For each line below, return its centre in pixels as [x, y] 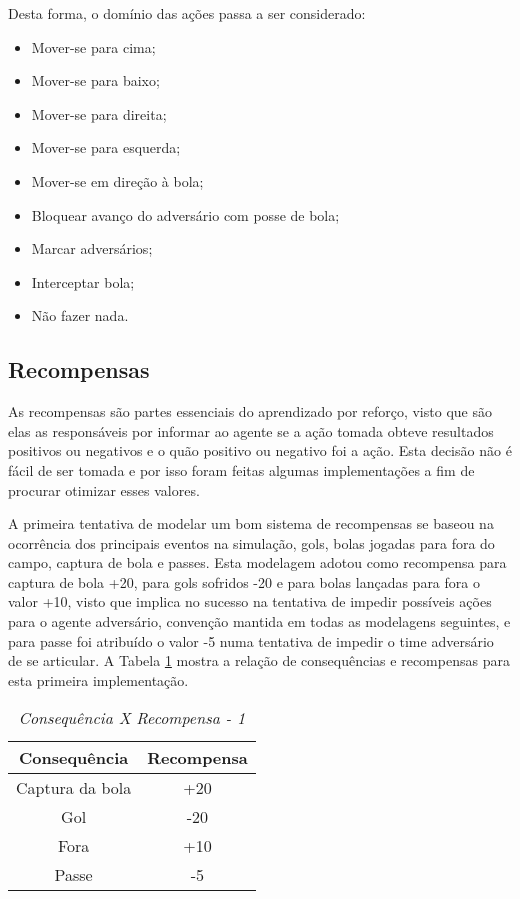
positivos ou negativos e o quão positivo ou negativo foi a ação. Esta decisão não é [260, 450]
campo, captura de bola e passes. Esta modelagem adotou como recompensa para [257, 562]
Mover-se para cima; [93, 46]
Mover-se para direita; [99, 113]
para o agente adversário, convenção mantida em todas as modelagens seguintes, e [259, 621]
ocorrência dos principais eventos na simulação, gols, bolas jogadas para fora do [251, 542]
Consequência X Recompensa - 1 [132, 718]
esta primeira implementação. [98, 679]
